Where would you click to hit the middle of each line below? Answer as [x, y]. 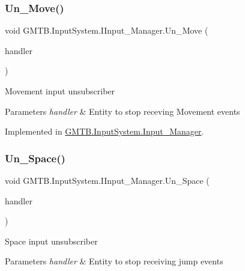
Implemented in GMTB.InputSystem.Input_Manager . [104, 131]
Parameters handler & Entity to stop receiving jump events [114, 261]
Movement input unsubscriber [60, 91]
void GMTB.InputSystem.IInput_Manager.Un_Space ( [107, 180]
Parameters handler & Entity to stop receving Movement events [122, 111]
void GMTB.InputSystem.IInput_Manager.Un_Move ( [107, 30]
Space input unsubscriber [51, 241]
